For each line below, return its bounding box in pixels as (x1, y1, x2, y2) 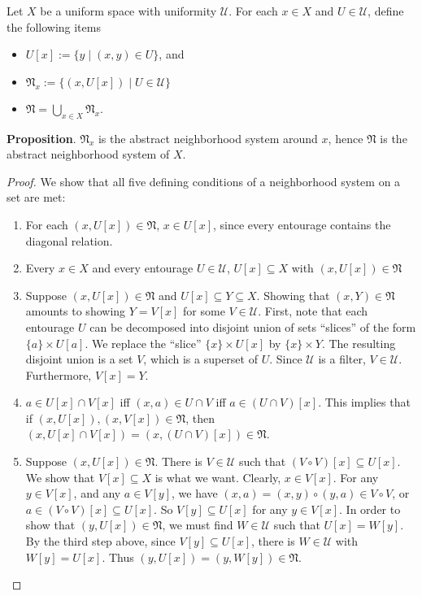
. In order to (339, 500, 401, 517)
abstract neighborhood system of (7, 146, 170, 163)
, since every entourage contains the (213, 215, 391, 233)
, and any (73, 485, 121, 502)
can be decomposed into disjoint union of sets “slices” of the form (89, 318, 416, 335)
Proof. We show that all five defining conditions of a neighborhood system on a (7, 172, 401, 189)
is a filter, (318, 350, 366, 368)
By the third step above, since (25, 533, 176, 550)
